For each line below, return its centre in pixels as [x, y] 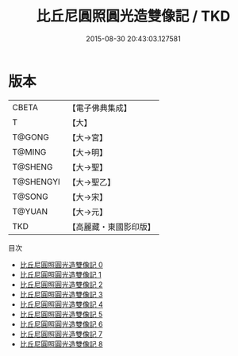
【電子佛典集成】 [100, 108]
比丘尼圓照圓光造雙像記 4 [61, 304]
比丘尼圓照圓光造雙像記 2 [61, 284]
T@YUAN [30, 211]
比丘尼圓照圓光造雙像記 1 [60, 274]
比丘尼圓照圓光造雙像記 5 [61, 314]
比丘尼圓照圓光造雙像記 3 [61, 294]
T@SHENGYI [36, 182]
